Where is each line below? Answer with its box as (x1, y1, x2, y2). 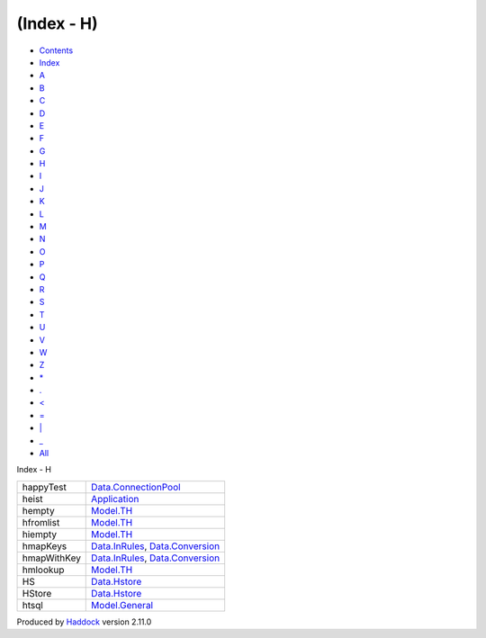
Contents (39, 45, 74, 56)
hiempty (22, 527, 58, 540)
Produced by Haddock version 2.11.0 (16, 616, 152, 627)
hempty (22, 504, 55, 517)
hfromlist (22, 516, 60, 528)
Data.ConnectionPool (91, 481, 181, 493)
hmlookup (22, 563, 65, 576)
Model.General (91, 598, 153, 611)
